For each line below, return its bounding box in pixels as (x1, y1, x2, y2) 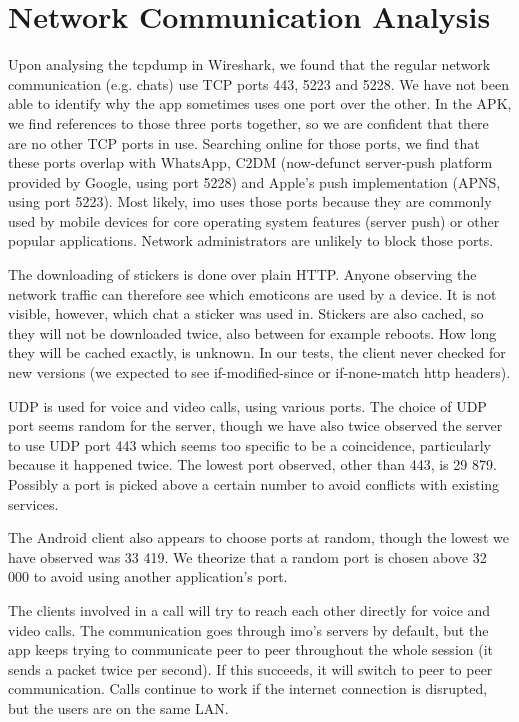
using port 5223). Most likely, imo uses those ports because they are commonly (8, 191, 492, 212)
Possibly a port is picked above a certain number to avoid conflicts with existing (8, 474, 500, 494)
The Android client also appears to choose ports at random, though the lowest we (8, 527, 510, 548)
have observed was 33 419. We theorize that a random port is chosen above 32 (8, 546, 487, 567)
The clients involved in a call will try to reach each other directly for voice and (8, 599, 491, 620)
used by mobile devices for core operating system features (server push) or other (8, 210, 500, 231)
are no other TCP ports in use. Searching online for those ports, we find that (8, 132, 480, 153)
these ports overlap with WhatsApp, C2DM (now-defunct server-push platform (8, 152, 493, 173)
